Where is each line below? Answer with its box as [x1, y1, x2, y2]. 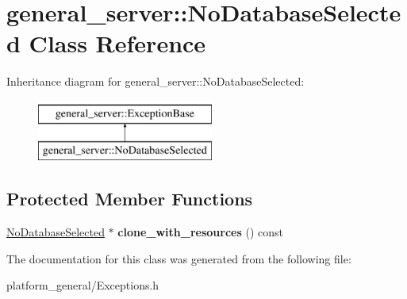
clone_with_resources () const [117, 224, 283, 240]
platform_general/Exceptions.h [6, 277, 159, 293]
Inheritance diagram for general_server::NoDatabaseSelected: [6, 73, 305, 90]
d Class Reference [6, 27, 206, 59]
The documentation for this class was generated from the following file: [6, 250, 351, 266]
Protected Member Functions [6, 186, 253, 211]
